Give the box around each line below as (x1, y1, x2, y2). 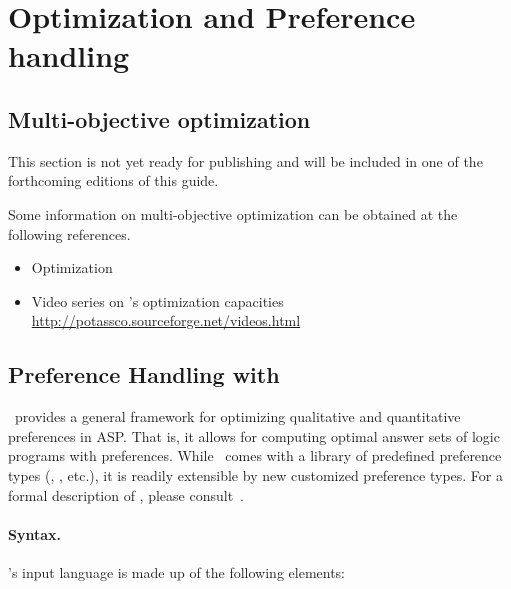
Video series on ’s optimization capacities (31, 290, 284, 311)
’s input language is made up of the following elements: (8, 561, 346, 582)
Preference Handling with (8, 359, 280, 390)
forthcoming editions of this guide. (8, 170, 219, 191)
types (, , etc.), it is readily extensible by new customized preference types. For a (8, 464, 503, 485)
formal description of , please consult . (8, 484, 244, 505)
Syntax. (8, 523, 61, 544)
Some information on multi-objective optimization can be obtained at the (8, 203, 458, 224)
